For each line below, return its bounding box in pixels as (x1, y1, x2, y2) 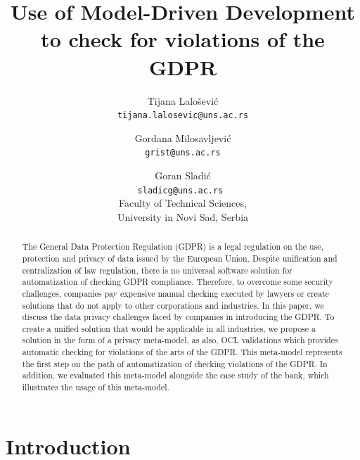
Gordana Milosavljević (134, 130, 231, 145)
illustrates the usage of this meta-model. (22, 381, 169, 393)
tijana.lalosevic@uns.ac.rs (117, 110, 249, 121)
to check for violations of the (41, 25, 325, 53)
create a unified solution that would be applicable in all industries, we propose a (22, 322, 316, 334)
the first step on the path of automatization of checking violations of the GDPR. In (22, 357, 328, 369)
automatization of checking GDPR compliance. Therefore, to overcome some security (22, 276, 333, 288)
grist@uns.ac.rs (145, 148, 221, 158)
